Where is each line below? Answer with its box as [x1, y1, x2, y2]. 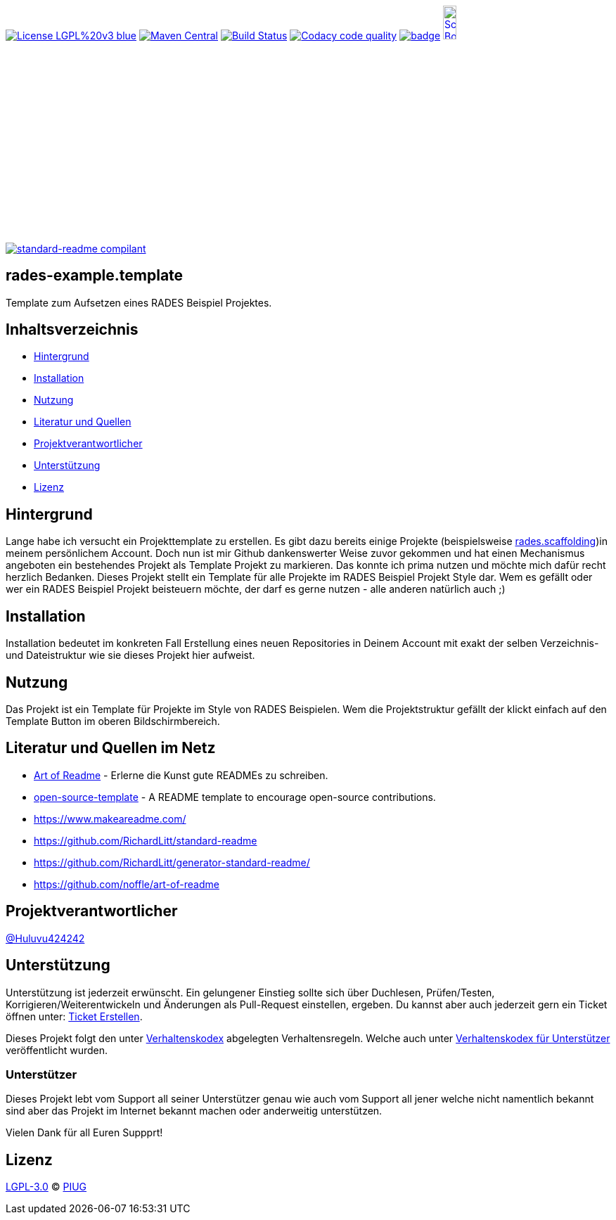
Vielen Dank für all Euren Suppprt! [6, 1126, 163, 1139]
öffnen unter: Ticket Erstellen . [6, 1010, 143, 1022]
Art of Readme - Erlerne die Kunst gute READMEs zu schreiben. [34, 769, 328, 781]
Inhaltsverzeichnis [6, 321, 139, 339]
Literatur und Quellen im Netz [6, 739, 216, 757]
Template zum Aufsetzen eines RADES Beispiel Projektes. [6, 296, 272, 309]
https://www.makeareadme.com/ [34, 812, 186, 825]
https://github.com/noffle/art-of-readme [34, 878, 219, 890]
